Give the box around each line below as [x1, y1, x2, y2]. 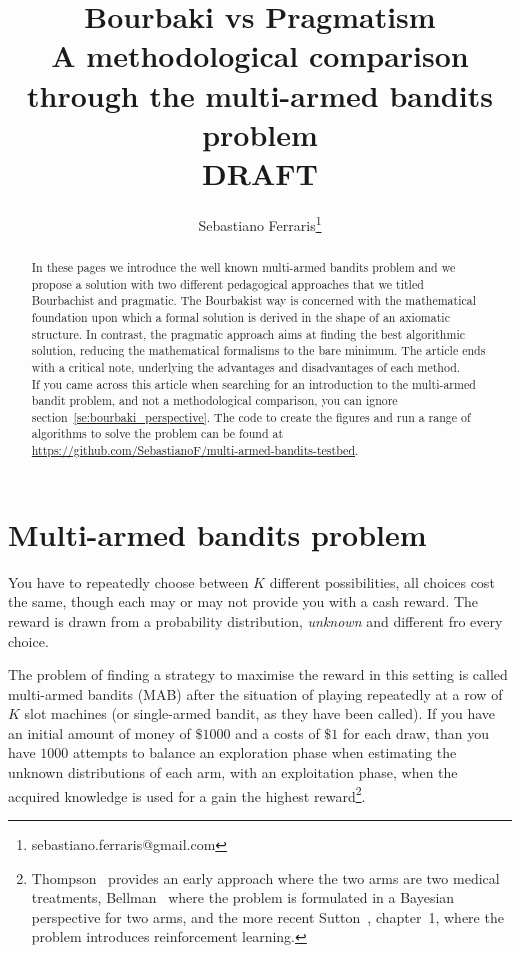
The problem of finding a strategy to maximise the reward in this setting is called [8, 664, 508, 685]
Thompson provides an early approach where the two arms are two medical [31, 867, 500, 888]
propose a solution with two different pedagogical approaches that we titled [31, 275, 424, 292]
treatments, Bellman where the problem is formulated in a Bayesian [31, 887, 455, 908]
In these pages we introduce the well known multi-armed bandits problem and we [31, 258, 456, 275]
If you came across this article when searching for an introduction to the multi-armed [31, 375, 476, 392]
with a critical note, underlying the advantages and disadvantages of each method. [31, 358, 461, 375]
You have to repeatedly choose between [8, 571, 249, 592]
